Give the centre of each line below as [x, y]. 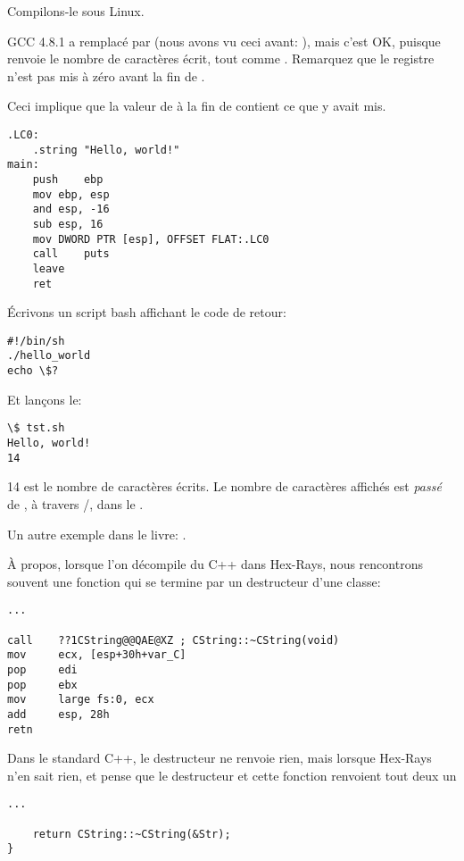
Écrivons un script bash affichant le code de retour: [147, 312]
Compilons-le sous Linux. [76, 11]
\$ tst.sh [36, 428]
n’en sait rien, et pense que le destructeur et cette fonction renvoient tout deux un [232, 775]
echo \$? [33, 371]
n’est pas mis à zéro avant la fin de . [106, 75]
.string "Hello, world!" [106, 150]
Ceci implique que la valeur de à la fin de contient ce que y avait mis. [197, 106]
